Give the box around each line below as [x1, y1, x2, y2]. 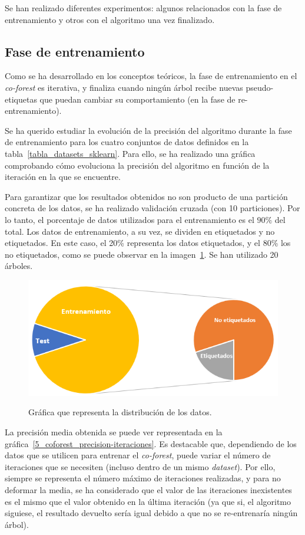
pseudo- [246, 81, 274, 93]
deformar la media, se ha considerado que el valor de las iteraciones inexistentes [5, 483, 292, 495]
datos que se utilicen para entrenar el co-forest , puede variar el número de [5, 449, 271, 461]
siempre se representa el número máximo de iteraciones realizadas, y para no [5, 472, 281, 484]
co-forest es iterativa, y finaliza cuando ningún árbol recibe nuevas [5, 81, 243, 93]
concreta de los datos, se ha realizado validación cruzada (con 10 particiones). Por [5, 202, 300, 214]
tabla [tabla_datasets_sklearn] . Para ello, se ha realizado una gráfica [5, 147, 256, 159]
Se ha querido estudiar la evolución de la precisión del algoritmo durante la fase [5, 124, 292, 136]
